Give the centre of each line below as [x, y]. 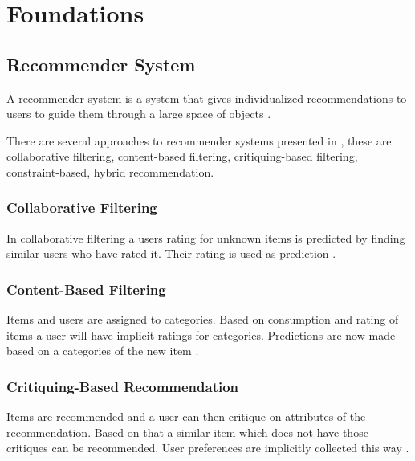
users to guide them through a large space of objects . [139, 114]
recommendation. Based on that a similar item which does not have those [187, 432]
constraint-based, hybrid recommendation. [110, 171]
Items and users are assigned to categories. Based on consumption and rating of [203, 319]
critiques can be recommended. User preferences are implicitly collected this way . [208, 448]
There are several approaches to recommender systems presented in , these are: [201, 140]
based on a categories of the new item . [103, 351]
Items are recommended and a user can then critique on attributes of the [186, 416]
